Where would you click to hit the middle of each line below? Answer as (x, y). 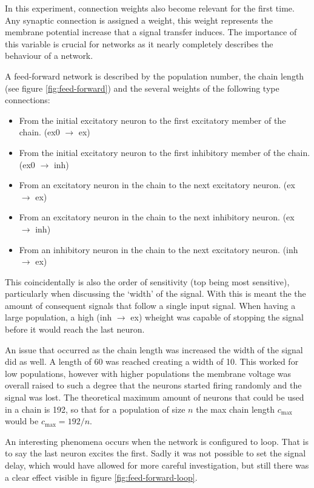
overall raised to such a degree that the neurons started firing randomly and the (153, 385)
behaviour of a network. (49, 56)
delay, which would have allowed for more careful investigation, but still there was (157, 465)
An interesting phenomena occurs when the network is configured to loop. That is (157, 441)
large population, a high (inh (58, 317)
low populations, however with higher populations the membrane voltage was (148, 373)
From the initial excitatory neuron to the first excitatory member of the (152, 120)
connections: (28, 100)
